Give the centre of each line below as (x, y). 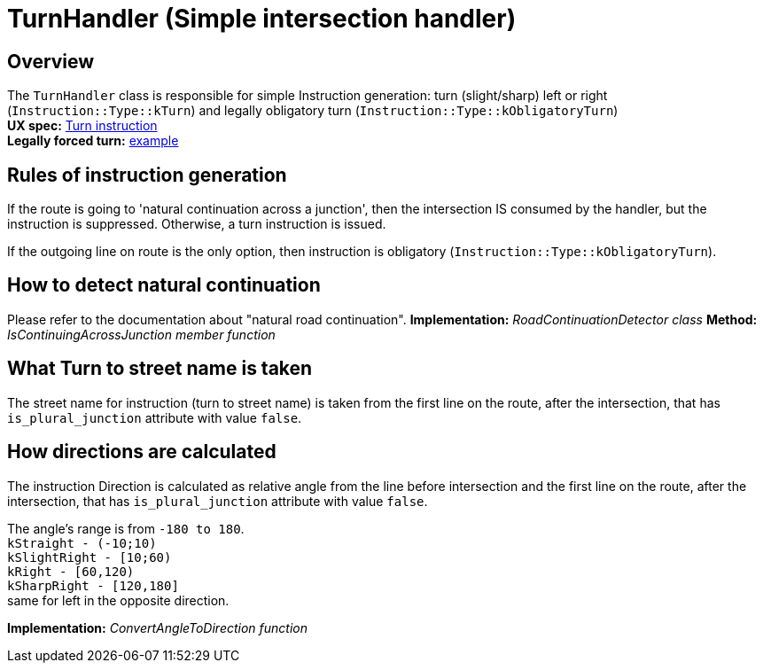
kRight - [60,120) (71, 571)
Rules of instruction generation (147, 175)
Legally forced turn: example (93, 141)
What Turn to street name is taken (160, 369)
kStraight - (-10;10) (82, 543)
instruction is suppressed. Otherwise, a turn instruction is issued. (197, 224)
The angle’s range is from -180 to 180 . (126, 528)
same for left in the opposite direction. (118, 600)
